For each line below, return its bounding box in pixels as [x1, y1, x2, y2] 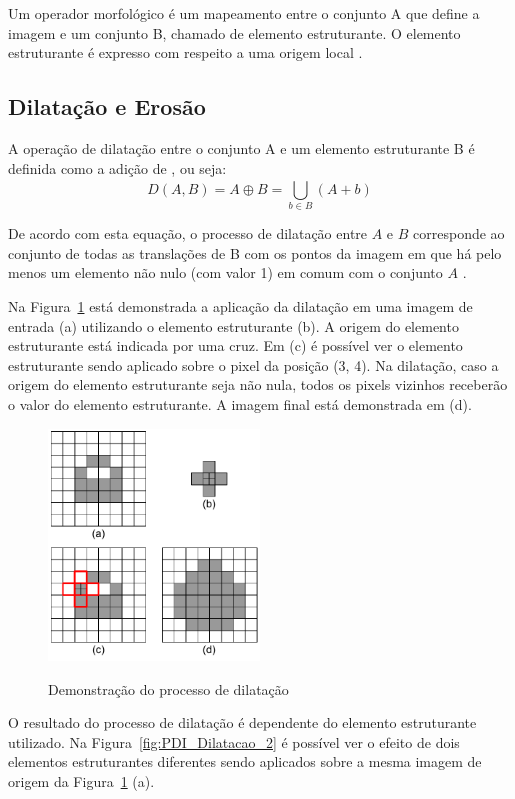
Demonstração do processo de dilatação [48, 678, 289, 699]
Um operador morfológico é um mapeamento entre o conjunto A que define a [8, 3, 480, 23]
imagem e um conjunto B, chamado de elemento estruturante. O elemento [8, 22, 461, 43]
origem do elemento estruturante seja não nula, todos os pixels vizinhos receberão [8, 374, 508, 395]
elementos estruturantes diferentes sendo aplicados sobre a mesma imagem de [8, 751, 482, 772]
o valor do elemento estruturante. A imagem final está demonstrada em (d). [8, 394, 472, 415]
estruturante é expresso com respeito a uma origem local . [8, 42, 363, 63]
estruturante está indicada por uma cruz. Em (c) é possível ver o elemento [8, 335, 463, 356]
